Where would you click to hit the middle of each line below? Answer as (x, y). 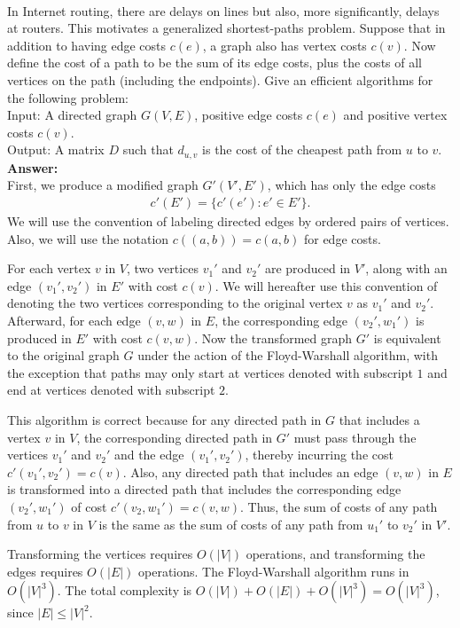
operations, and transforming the (335, 554)
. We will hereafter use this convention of (326, 285)
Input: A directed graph (72, 115)
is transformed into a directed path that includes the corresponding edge (204, 489)
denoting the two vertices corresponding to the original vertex (175, 303)
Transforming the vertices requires (100, 554)
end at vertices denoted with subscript (111, 390)
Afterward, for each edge (74, 320)
